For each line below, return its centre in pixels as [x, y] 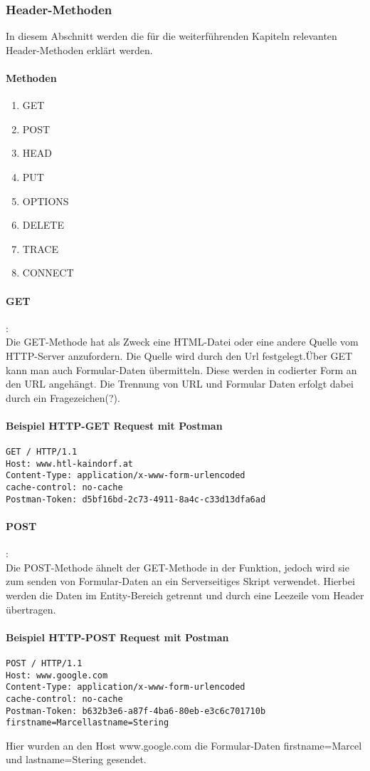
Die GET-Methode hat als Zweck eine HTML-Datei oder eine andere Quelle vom [182, 342]
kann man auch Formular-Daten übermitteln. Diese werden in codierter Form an [181, 369]
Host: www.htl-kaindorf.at [69, 464]
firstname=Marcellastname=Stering [88, 723]
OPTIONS [46, 201]
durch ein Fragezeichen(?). [63, 397]
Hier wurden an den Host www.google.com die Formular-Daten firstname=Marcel [184, 745]
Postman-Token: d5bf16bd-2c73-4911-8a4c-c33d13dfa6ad [136, 499]
